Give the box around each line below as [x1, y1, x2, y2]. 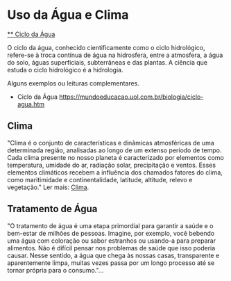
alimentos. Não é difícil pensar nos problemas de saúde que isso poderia [7, 243, 216, 252]
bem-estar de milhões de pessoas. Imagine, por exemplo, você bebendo [7, 229, 215, 237]
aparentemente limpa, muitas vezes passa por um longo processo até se [7, 258, 215, 267]
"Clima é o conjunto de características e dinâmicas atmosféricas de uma [7, 138, 215, 147]
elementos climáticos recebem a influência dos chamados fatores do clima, [7, 168, 223, 177]
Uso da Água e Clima [7, 7, 129, 23]
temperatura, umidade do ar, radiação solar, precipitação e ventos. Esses [7, 161, 216, 169]
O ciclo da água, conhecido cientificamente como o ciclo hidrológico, [7, 43, 205, 51]
